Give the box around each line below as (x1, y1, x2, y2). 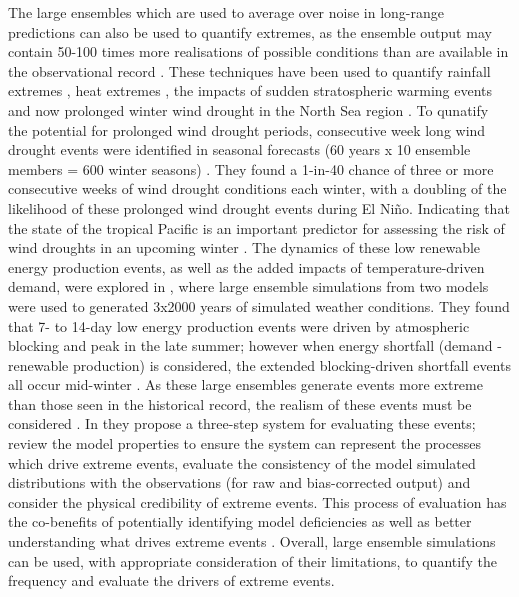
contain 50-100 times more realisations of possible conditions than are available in (8, 41, 509, 62)
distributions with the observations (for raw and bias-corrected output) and (8, 472, 471, 493)
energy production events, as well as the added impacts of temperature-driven (8, 256, 485, 277)
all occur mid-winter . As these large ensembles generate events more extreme (8, 374, 483, 395)
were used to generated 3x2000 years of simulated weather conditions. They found (8, 295, 510, 316)
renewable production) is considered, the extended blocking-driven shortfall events (8, 354, 511, 375)
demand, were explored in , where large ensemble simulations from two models (8, 276, 489, 297)
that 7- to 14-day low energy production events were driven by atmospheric (8, 315, 470, 336)
